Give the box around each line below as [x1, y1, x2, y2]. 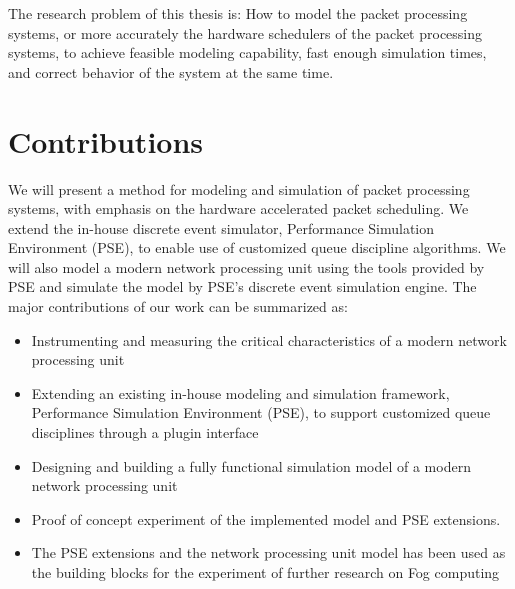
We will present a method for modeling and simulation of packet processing [8, 178, 470, 199]
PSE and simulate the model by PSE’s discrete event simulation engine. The [8, 276, 477, 297]
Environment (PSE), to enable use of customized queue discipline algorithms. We [8, 237, 506, 258]
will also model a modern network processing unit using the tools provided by [8, 256, 485, 277]
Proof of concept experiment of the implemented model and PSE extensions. [31, 508, 501, 529]
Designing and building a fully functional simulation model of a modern [31, 455, 471, 476]
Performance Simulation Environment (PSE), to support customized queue [31, 402, 491, 423]
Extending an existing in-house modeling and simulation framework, [31, 382, 450, 403]
